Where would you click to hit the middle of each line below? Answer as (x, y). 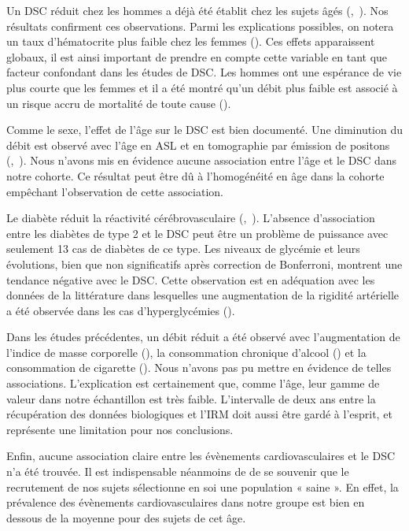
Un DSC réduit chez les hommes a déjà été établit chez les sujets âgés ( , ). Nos (197, 10)
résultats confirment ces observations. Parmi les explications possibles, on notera (200, 26)
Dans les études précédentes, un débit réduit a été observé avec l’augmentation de (203, 337)
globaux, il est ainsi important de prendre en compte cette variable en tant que (197, 56)
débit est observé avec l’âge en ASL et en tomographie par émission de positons (198, 145)
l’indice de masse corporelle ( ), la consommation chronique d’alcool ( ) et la (186, 352)
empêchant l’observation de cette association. (115, 191)
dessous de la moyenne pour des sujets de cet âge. (126, 517)
